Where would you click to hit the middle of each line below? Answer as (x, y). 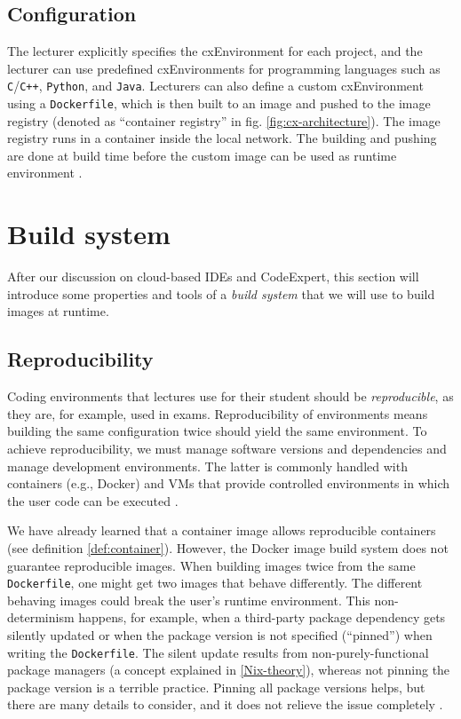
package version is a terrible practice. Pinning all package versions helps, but (216, 687)
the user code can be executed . (93, 500)
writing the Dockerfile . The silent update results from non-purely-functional (218, 652)
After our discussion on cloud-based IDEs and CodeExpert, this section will (213, 277)
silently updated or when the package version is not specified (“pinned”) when (220, 634)
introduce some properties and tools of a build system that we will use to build (221, 293)
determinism (41, 617)
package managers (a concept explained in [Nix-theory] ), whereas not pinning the (229, 670)
